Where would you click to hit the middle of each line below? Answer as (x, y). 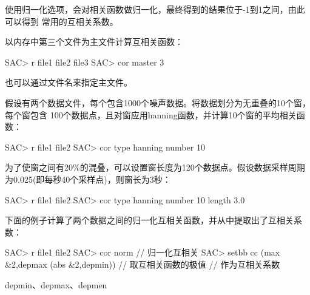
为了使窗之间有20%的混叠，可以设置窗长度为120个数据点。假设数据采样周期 (155, 167)
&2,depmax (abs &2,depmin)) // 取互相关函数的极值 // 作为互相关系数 (143, 264)
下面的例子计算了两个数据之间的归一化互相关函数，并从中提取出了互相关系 (153, 220)
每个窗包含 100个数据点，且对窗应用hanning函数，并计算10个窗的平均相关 (151, 114)
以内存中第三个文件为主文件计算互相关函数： (94, 42)
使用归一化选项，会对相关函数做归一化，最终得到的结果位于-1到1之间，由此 (155, 9)
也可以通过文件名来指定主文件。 (69, 82)
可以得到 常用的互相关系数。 (62, 21)
